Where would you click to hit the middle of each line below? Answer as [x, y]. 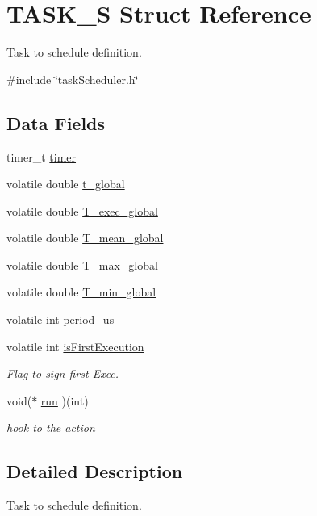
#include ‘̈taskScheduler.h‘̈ [73, 79]
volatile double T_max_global [82, 264]
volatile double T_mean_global [85, 238]
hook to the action [51, 428]
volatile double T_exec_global [82, 210]
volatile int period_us [60, 319]
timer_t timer [42, 156]
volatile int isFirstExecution [75, 346]
